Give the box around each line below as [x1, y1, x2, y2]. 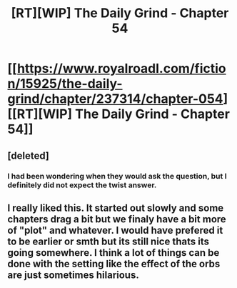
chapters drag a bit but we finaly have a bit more [7, 213, 226, 225]
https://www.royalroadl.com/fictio [16, 61, 226, 76]
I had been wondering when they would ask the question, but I [7, 171, 227, 181]
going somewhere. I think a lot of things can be [7, 247, 220, 259]
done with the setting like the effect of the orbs [7, 257, 221, 269]
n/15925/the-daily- [7, 76, 123, 92]
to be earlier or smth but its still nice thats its [7, 235, 209, 247]
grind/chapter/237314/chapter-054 [7, 91, 223, 107]
